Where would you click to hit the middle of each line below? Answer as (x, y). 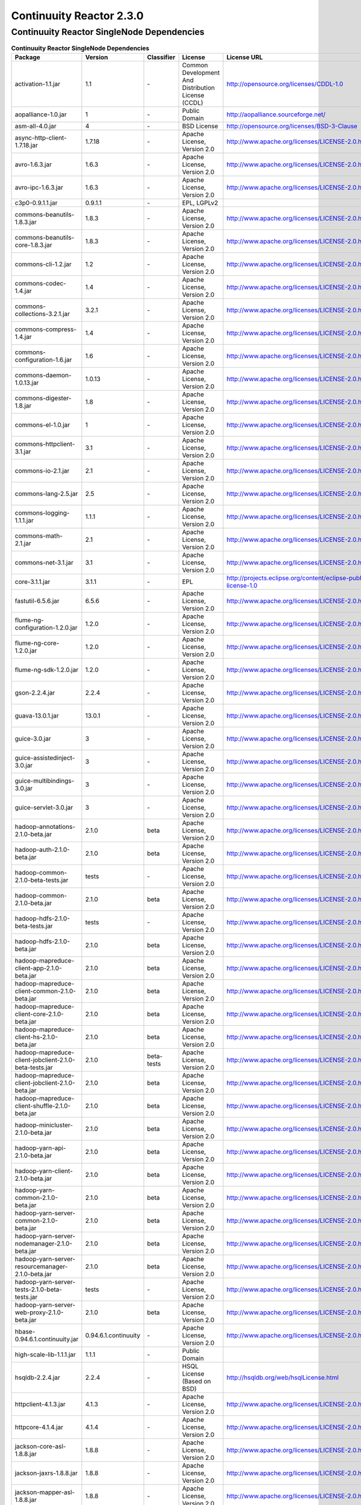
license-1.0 (242, 585)
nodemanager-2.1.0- (43, 1243)
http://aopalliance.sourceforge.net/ (276, 114)
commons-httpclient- (45, 444)
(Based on (196, 1381)
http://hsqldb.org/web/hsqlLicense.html (283, 1377)
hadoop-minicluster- (44, 1125)
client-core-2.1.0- (39, 1014)
